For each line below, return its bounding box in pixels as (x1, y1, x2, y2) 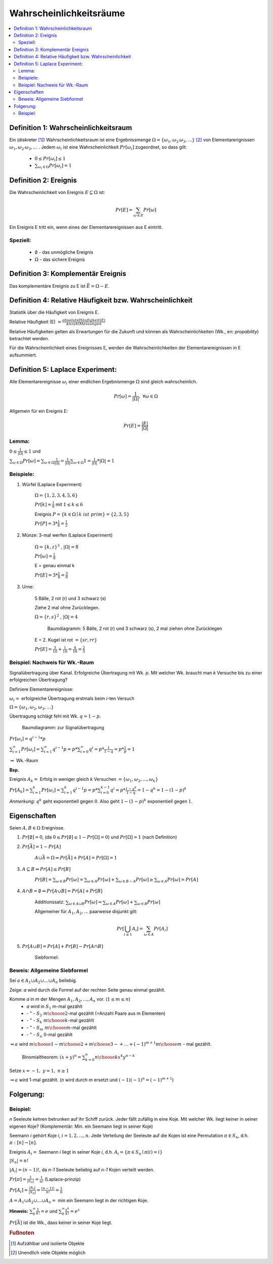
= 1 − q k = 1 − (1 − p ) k (137, 786, 187, 793)
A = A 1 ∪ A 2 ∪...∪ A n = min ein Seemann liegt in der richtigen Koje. (9, 1197, 149, 1205)
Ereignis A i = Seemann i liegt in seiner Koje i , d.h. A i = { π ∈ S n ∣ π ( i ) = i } (9, 1149, 163, 1156)
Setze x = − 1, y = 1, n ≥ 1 (9, 1068, 69, 1074)
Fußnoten (9, 1230, 34, 1237)
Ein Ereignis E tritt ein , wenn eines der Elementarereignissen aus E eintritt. (9, 224, 163, 230)
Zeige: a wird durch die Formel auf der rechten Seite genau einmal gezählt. (9, 986, 166, 993)
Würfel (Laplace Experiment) (22, 481, 82, 487)
